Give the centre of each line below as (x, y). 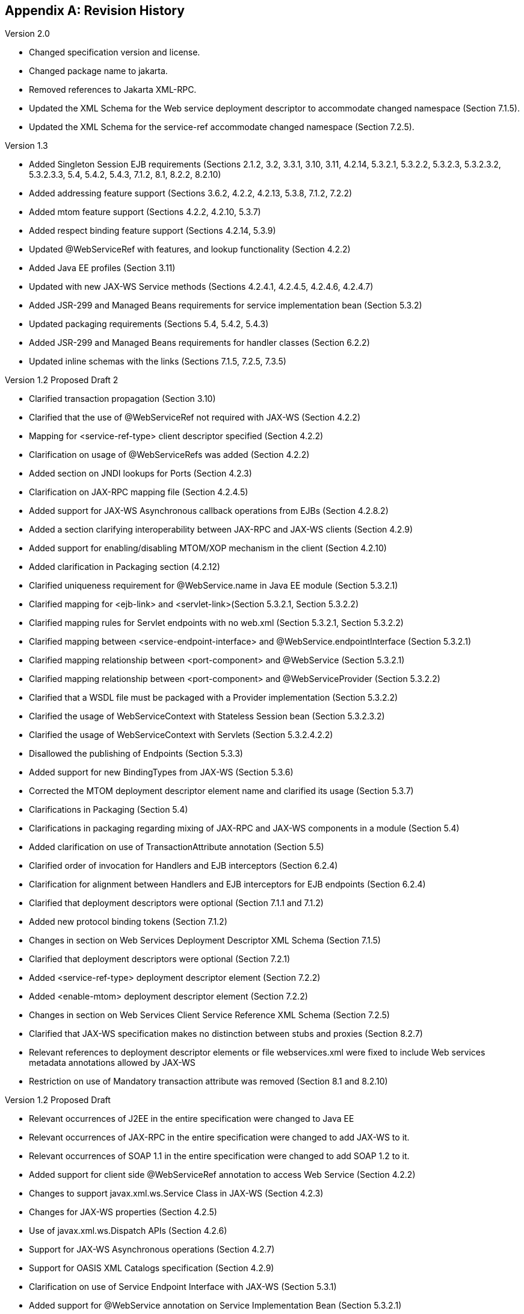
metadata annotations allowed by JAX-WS (112, 1063)
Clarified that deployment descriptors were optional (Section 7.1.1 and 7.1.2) (176, 903)
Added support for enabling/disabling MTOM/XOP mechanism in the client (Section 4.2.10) (208, 548)
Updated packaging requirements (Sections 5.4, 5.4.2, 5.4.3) (149, 324)
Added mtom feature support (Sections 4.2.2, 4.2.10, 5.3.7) (145, 212)
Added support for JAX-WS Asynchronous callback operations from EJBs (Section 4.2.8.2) (209, 511)
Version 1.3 (26, 146)
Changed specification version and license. (115, 52)
